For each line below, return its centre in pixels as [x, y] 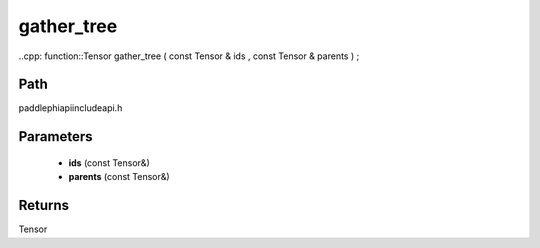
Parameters [55, 136]
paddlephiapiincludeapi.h [70, 108]
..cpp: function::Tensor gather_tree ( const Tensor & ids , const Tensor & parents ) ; [189, 56]
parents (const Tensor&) [119, 177]
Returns [44, 205]
